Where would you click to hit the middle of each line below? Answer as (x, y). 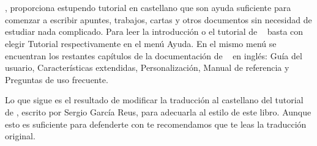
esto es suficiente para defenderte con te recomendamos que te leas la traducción (156, 124)
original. (20, 136)
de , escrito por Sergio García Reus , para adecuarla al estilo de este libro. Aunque (158, 111)
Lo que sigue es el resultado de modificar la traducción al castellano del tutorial (154, 100)
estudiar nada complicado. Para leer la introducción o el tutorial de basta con (154, 31)
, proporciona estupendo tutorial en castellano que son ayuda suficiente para (148, 8)
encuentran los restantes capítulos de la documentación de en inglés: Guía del (154, 55)
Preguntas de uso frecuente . (57, 79)
